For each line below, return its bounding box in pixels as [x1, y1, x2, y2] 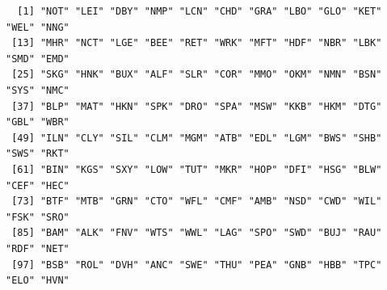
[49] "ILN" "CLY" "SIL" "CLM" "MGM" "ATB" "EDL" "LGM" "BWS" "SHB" [11, 132, 382, 144]
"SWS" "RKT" [6, 148, 69, 160]
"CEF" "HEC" [6, 179, 69, 191]
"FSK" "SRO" [6, 211, 69, 223]
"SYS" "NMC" [6, 84, 69, 96]
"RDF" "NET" [6, 242, 69, 254]
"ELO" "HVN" [6, 275, 69, 287]
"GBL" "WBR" [6, 116, 69, 128]
